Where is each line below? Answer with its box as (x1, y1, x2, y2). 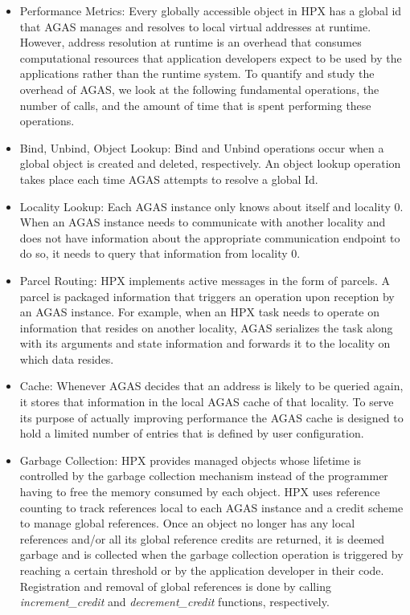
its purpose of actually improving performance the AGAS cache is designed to (19, 409, 404, 426)
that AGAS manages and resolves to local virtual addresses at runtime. (19, 18, 371, 35)
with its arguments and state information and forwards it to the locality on (19, 335, 391, 352)
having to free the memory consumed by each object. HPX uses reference (19, 483, 380, 500)
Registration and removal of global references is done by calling (19, 577, 331, 594)
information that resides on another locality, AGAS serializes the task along (19, 319, 393, 336)
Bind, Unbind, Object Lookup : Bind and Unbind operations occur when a (19, 139, 384, 156)
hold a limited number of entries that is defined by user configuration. (19, 425, 364, 442)
